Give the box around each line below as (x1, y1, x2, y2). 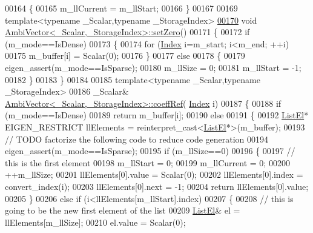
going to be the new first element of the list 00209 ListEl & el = (5, 204, 240, 217)
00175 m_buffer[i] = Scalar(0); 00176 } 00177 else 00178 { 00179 (5, 49, 245, 62)
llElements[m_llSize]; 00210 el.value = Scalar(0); (5, 215, 186, 228)
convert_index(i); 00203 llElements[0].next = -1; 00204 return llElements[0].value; (5, 180, 309, 192)
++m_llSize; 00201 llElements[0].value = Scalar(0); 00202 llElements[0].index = (5, 168, 303, 181)
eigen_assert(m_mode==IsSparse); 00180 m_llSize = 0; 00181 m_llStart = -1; (5, 61, 301, 73)
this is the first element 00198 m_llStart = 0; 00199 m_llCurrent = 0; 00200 (5, 156, 290, 169)
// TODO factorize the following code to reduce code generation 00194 (5, 132, 269, 145)
